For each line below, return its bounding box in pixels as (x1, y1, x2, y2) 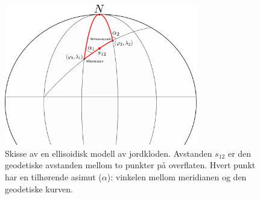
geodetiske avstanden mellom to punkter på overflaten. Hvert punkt (5, 159, 256, 171)
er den (227, 147, 252, 159)
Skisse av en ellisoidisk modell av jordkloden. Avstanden (5, 147, 212, 159)
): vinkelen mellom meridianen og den (107, 171, 247, 183)
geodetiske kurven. (5, 182, 73, 195)
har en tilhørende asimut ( (5, 171, 102, 183)
